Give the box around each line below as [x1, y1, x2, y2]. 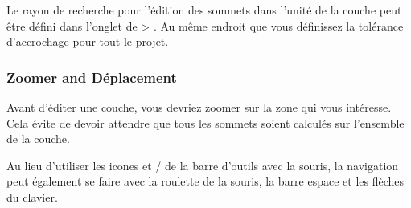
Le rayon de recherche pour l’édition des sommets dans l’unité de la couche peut [6, 2, 402, 18]
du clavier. [6, 188, 58, 205]
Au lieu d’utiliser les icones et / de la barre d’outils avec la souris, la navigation [6, 157, 399, 173]
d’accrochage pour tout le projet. [6, 33, 169, 50]
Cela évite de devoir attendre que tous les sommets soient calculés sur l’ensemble [6, 114, 405, 131]
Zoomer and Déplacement [6, 67, 177, 87]
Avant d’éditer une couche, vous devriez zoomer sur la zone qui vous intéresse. [6, 99, 392, 115]
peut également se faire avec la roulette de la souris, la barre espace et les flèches [6, 173, 405, 190]
